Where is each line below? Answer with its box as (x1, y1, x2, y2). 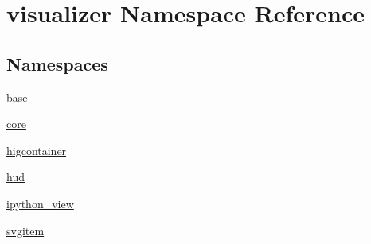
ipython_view (6, 195, 74, 211)
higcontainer (6, 141, 67, 158)
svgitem (6, 222, 45, 238)
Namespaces (6, 51, 108, 76)
